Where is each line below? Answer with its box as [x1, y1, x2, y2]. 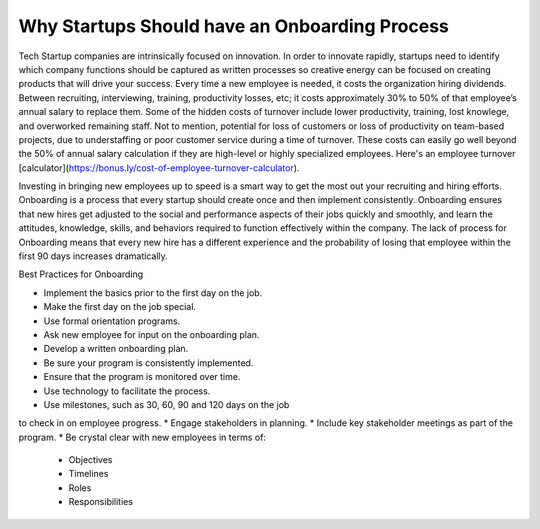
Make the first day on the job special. [43, 301, 197, 313]
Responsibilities [68, 496, 134, 508]
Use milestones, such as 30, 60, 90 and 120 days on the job [43, 398, 290, 410]
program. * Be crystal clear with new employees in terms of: [18, 431, 267, 443]
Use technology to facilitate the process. [43, 385, 211, 397]
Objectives [68, 454, 113, 466]
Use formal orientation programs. [43, 315, 181, 327]
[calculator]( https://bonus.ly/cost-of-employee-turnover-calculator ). [18, 161, 300, 174]
